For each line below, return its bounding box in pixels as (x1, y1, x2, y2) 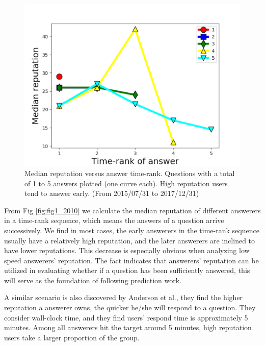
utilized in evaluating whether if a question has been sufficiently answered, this (4, 265, 250, 276)
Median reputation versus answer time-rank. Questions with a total (24, 167, 235, 178)
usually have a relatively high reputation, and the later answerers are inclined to (4, 235, 255, 245)
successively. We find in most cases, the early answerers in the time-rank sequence (4, 225, 259, 235)
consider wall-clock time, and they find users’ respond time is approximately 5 (4, 312, 248, 323)
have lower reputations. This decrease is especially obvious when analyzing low (4, 245, 250, 256)
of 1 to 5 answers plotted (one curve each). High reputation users (24, 178, 228, 188)
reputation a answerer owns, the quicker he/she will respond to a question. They (4, 302, 256, 313)
